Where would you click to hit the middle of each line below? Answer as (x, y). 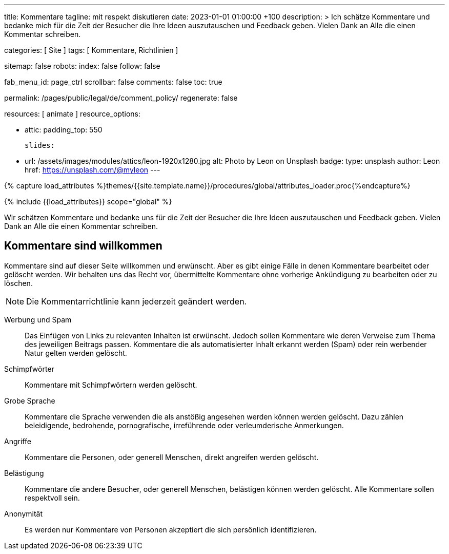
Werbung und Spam (38, 319)
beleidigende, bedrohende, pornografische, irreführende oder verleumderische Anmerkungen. (184, 425)
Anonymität (24, 513)
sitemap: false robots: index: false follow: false (82, 66)
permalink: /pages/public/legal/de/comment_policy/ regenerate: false (121, 98)
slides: (40, 145)
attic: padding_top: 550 (64, 130)
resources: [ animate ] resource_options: (72, 114)
